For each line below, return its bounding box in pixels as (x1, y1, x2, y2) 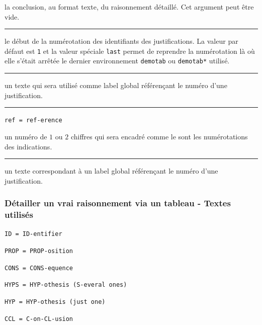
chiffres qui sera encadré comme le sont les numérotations (70, 131, 248, 141)
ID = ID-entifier (5, 230, 62, 238)
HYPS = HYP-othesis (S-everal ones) (5, 281, 127, 289)
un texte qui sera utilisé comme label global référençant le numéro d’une (5, 80, 227, 91)
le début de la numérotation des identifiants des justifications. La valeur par (5, 36, 238, 46)
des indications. (5, 141, 52, 151)
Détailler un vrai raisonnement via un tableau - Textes (5, 197, 231, 209)
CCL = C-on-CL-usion (5, 315, 73, 322)
